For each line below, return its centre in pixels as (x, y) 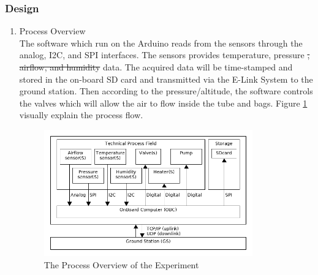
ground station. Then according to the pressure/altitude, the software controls (166, 91)
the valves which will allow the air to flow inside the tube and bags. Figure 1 (163, 103)
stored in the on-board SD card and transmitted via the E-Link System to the (166, 79)
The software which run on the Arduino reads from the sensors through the (161, 43)
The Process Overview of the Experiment (121, 264)
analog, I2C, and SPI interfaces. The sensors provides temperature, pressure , (165, 55)
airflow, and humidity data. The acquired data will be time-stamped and (156, 67)
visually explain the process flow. (81, 115)
